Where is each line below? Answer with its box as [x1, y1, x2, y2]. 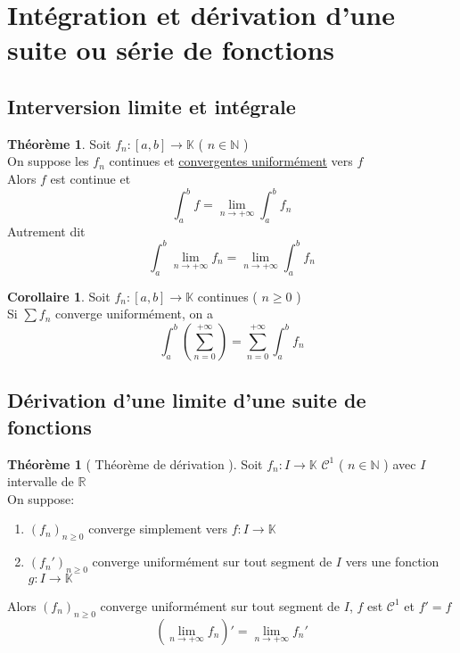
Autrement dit [7, 221, 86, 240]
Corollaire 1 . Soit [7, 286, 111, 305]
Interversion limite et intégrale [7, 92, 296, 120]
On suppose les [7, 152, 89, 170]
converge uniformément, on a [55, 304, 214, 323]
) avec [383, 454, 416, 473]
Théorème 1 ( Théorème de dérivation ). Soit [7, 454, 263, 473]
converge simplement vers [88, 519, 227, 538]
